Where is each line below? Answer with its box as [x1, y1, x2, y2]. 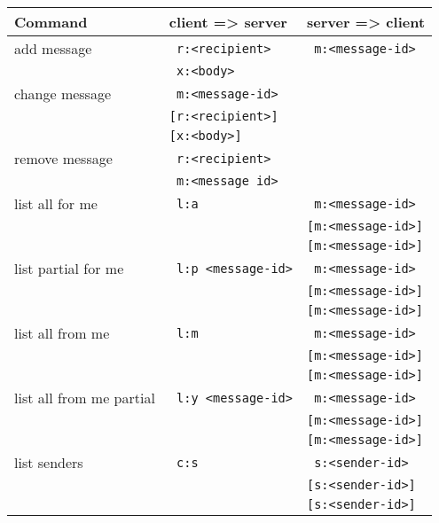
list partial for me [14, 258, 124, 278]
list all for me [14, 193, 98, 214]
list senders [14, 452, 83, 472]
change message [14, 83, 112, 104]
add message [14, 38, 92, 59]
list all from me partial [14, 387, 155, 408]
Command [14, 12, 88, 32]
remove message [14, 148, 113, 168]
